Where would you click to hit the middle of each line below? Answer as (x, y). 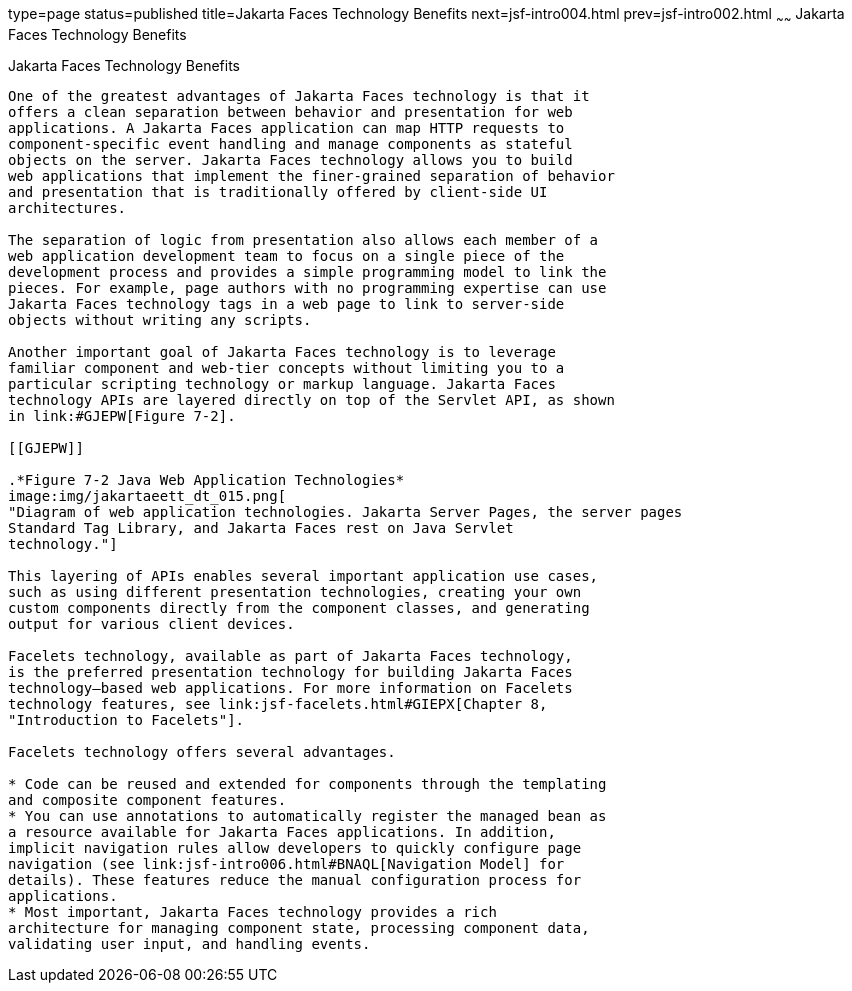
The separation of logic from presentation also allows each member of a (303, 239)
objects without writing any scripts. (160, 319)
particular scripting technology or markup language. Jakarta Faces (282, 383)
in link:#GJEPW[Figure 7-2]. (122, 415)
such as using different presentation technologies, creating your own (295, 591)
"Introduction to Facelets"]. (126, 719)
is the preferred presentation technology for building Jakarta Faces (290, 671)
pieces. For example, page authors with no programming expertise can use (307, 287)
